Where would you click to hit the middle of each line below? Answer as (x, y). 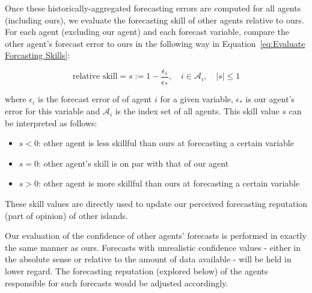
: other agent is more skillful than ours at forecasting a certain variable (169, 183)
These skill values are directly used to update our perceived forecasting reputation (156, 204)
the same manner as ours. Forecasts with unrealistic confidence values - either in (153, 247)
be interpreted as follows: (51, 122)
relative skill (95, 77)
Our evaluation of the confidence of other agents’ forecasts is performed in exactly (156, 236)
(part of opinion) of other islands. (66, 215)
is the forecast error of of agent (95, 99)
